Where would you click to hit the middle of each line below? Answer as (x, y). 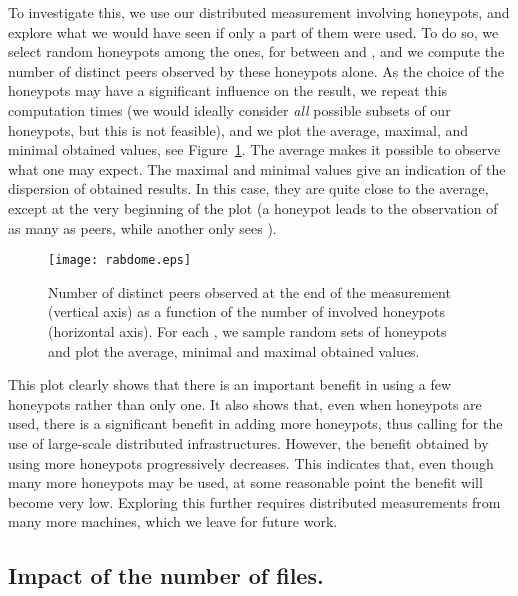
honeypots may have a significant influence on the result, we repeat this (228, 90)
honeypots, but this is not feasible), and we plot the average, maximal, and (238, 129)
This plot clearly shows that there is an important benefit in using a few (230, 384)
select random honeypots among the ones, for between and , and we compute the (256, 51)
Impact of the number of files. (166, 575)
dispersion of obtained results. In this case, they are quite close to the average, (248, 188)
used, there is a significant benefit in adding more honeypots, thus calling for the (255, 423)
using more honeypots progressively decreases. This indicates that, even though (251, 462)
